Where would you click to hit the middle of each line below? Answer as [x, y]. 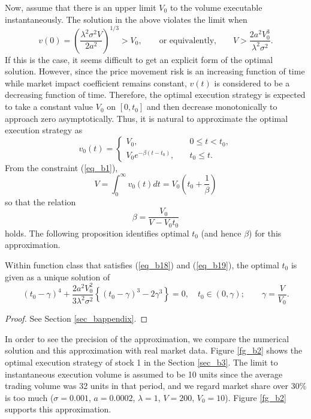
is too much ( [29, 397]
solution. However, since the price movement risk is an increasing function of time [155, 71]
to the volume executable [216, 7]
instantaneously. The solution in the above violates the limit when [126, 19]
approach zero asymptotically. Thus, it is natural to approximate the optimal [147, 118]
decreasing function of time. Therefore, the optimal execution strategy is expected [155, 95]
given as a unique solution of [58, 276]
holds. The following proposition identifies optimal [97, 233]
